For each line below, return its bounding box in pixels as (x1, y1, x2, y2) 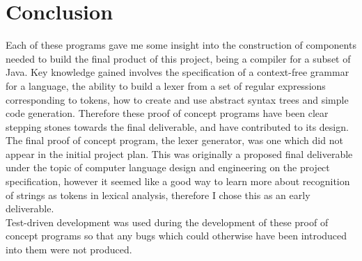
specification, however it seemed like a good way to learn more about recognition (6, 174, 350, 189)
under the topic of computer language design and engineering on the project (6, 160, 330, 175)
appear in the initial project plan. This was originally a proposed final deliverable (6, 146, 353, 161)
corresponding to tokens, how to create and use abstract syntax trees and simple (6, 92, 349, 106)
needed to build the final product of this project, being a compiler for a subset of (6, 51, 351, 65)
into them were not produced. (6, 242, 132, 257)
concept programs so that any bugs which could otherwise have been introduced (6, 228, 347, 243)
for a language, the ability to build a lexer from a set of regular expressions (6, 78, 326, 93)
